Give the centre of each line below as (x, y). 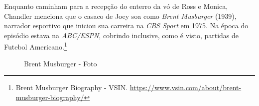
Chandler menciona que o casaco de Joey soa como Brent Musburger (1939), (120, 16)
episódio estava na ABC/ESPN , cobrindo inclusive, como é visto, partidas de (122, 35)
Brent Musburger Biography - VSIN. (72, 87)
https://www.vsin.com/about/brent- (186, 87)
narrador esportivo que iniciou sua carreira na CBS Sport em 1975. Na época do (126, 26)
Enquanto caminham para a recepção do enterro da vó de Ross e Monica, (116, 6)
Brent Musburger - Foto (61, 63)
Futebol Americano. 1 (36, 46)
